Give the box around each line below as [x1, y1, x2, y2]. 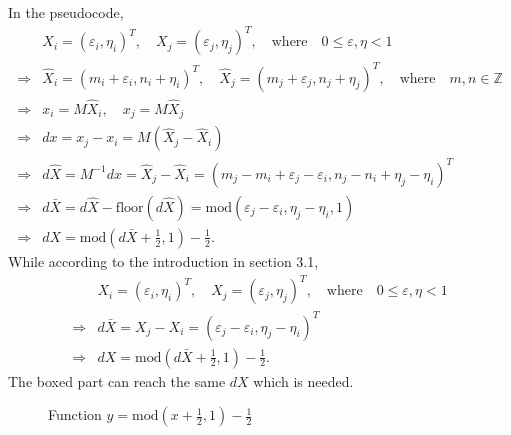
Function [48, 404, 102, 425]
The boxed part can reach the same [8, 370, 226, 391]
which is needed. [253, 370, 354, 391]
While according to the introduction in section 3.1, [8, 250, 319, 271]
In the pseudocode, [8, 2, 124, 22]
